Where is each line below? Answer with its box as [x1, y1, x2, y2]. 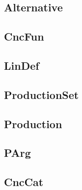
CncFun [4, 29, 44, 44]
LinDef [4, 57, 39, 73]
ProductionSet [4, 87, 79, 102]
